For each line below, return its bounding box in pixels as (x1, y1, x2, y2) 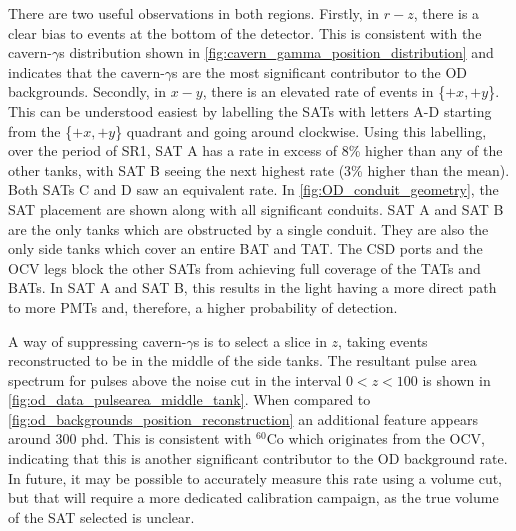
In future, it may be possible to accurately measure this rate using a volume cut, (8, 467, 503, 488)
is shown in (422, 369, 491, 390)
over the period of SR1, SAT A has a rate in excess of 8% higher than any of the (8, 140, 503, 161)
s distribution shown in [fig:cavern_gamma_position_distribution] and (59, 42, 494, 63)
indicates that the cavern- (8, 61, 165, 82)
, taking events (338, 330, 428, 351)
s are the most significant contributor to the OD (172, 61, 468, 82)
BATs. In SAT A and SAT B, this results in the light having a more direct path (8, 277, 497, 298)
